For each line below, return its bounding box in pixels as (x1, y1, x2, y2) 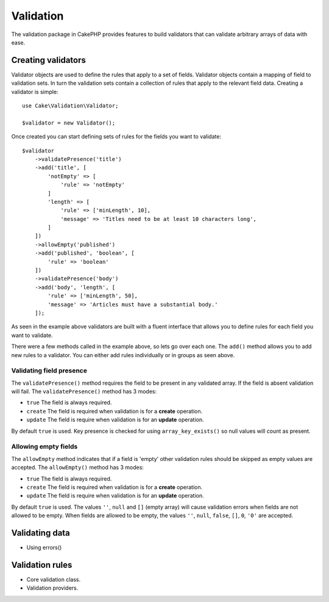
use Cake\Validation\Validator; (22, 103, 119, 109)
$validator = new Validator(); (22, 119, 116, 126)
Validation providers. (26, 584, 79, 592)
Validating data (11, 528, 70, 538)
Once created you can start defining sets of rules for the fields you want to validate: (11, 133, 222, 140)
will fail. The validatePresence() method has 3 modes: (11, 388, 157, 395)
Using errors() (26, 544, 62, 551)
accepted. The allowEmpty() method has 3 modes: (11, 464, 144, 471)
